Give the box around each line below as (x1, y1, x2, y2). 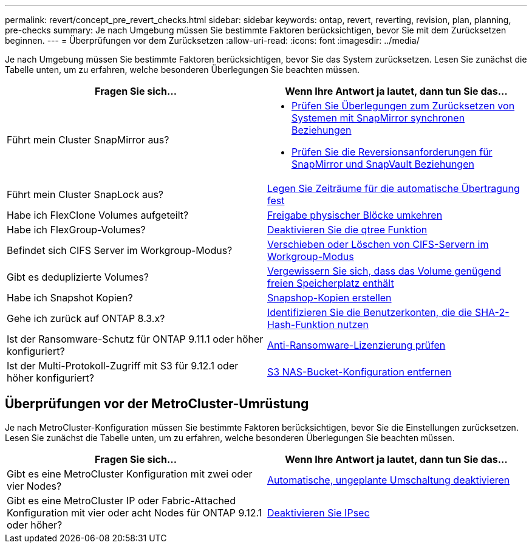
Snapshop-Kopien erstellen (267, 292, 392, 304)
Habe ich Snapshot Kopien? (7, 292, 133, 304)
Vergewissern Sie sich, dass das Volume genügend (267, 265, 501, 277)
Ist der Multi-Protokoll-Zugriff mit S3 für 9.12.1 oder (7, 360, 239, 372)
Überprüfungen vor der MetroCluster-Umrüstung (5, 396, 309, 412)
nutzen (337, 318, 369, 331)
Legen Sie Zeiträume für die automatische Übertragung (267, 182, 520, 194)
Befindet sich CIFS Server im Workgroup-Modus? (7, 244, 233, 256)
